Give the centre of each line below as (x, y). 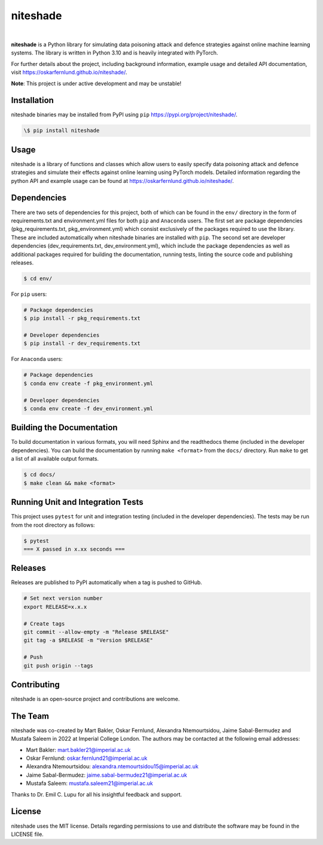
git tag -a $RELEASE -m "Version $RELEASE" (89, 640)
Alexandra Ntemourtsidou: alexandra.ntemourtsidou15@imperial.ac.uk (112, 766)
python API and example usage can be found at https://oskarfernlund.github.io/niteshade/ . (123, 181)
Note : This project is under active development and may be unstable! (96, 83)
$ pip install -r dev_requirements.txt (82, 344)
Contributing (35, 685)
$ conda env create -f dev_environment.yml (89, 408)
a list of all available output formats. (55, 459)
